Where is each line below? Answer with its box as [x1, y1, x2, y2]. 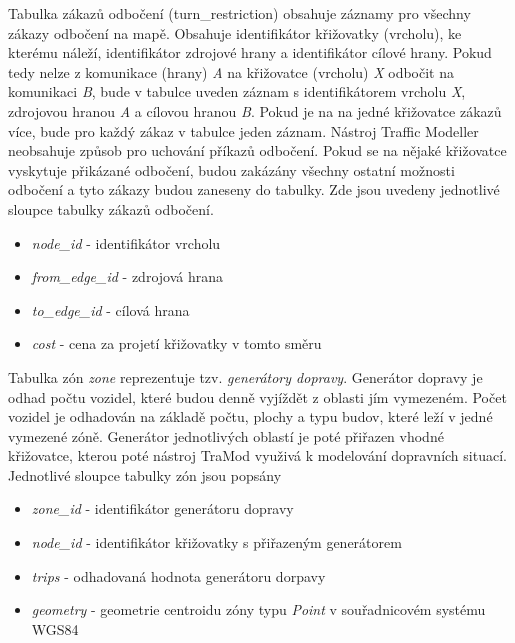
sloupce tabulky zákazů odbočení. [8, 198, 214, 219]
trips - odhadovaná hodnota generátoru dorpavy [31, 565, 326, 586]
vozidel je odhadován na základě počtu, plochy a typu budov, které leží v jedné [8, 406, 493, 427]
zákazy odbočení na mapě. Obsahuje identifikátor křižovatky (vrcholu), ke [8, 22, 462, 43]
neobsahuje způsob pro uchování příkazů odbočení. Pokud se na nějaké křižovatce [8, 140, 507, 161]
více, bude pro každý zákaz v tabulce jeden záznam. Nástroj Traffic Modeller [8, 120, 479, 141]
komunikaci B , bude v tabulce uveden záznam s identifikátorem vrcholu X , [8, 81, 466, 102]
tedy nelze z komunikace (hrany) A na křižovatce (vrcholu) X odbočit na [8, 61, 454, 82]
